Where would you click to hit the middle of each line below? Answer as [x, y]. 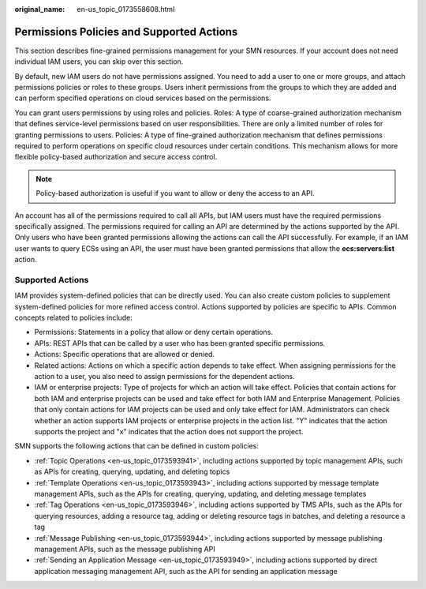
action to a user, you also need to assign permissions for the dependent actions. [164, 377]
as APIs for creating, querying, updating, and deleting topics [132, 472]
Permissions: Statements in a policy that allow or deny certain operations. [154, 332]
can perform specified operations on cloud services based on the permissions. [143, 98]
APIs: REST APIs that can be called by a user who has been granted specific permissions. [180, 343]
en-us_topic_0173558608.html [126, 9]
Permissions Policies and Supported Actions [126, 32]
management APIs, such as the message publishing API [125, 549]
